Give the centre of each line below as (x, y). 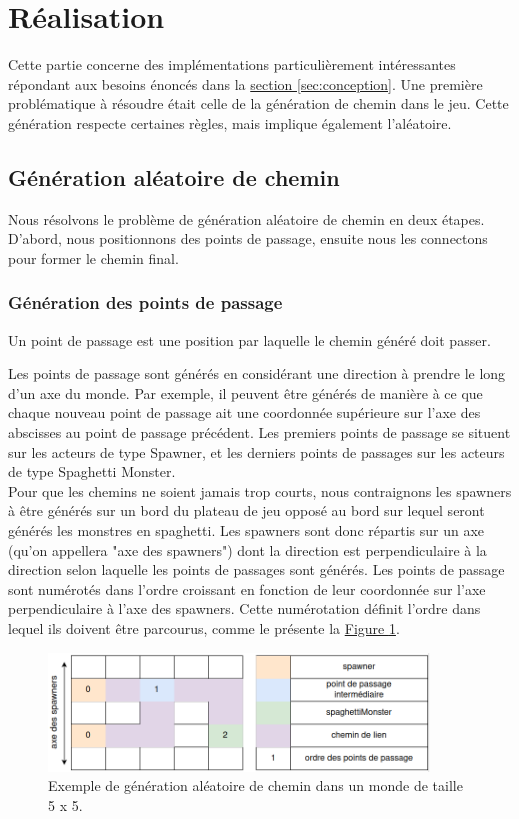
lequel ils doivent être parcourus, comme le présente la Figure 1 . (204, 628)
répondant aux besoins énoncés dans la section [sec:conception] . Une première (245, 83)
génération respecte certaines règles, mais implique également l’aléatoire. (230, 122)
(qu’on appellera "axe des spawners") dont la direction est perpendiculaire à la (247, 549)
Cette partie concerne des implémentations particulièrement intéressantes (232, 64)
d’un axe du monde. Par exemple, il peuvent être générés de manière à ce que (245, 392)
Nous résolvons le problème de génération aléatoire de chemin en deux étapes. (246, 218)
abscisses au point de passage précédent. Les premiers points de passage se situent (259, 432)
